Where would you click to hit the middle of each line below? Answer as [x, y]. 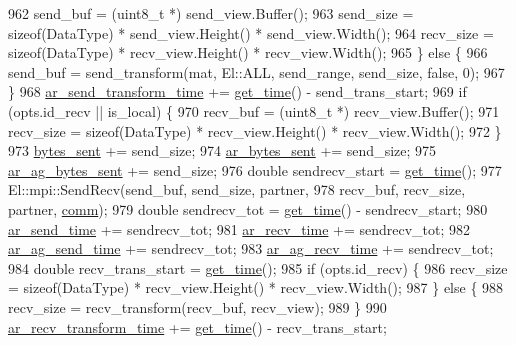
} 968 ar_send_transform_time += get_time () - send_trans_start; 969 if [237, 91]
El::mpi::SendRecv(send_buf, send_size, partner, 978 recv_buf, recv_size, [237, 189]
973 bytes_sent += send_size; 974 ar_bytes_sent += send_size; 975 [222, 150]
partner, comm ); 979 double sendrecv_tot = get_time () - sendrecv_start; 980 [248, 208]
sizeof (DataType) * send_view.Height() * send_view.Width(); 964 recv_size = [251, 32]
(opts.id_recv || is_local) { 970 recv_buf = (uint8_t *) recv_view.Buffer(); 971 [254, 110]
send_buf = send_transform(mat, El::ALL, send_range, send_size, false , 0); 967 [256, 71]
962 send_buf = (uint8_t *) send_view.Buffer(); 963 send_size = [211, 13]
